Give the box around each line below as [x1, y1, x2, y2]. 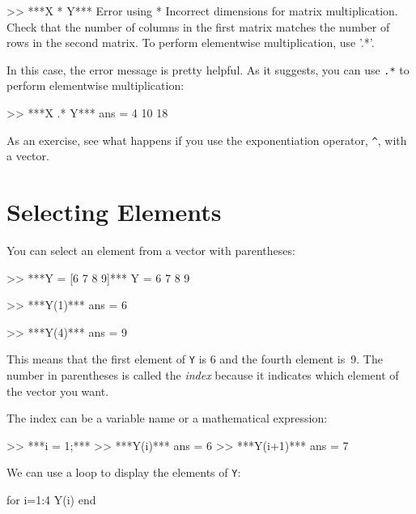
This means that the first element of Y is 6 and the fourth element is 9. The [6, 350, 383, 367]
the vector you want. [6, 382, 109, 399]
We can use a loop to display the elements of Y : [6, 464, 241, 481]
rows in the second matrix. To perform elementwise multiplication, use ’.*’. [6, 34, 375, 51]
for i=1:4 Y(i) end [6, 491, 96, 508]
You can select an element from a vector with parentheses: [6, 242, 295, 258]
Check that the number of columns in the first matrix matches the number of [6, 18, 390, 35]
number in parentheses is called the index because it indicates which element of [6, 367, 399, 384]
